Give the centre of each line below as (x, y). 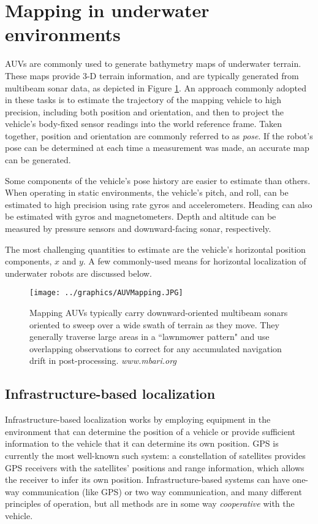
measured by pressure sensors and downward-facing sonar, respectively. (138, 229)
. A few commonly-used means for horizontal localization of (195, 261)
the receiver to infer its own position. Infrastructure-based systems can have (147, 480)
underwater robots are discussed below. (79, 273)
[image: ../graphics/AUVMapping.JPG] (106, 293)
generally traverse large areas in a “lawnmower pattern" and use (150, 337)
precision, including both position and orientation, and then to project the (144, 111)
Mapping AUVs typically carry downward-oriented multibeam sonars (159, 313)
